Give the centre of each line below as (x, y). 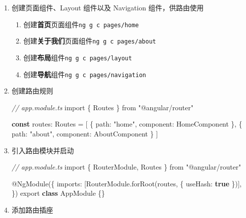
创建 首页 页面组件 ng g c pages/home (81, 24)
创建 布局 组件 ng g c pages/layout (78, 57)
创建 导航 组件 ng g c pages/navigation (85, 74)
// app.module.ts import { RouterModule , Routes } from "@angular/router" (126, 167)
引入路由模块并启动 (43, 150)
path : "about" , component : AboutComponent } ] (85, 133)
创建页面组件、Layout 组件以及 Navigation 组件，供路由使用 (107, 7)
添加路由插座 (32, 209)
